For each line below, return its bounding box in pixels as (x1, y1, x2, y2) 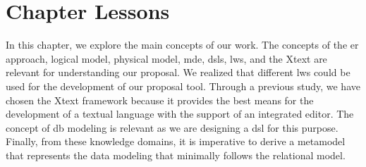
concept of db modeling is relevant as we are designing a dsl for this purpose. (6, 120, 338, 135)
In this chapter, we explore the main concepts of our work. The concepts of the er (6, 37, 359, 52)
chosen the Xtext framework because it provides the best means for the (6, 92, 314, 107)
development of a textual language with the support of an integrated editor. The (6, 106, 354, 121)
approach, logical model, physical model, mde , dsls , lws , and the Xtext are (6, 51, 327, 66)
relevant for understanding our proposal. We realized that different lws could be (6, 65, 350, 80)
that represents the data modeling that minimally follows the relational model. (6, 147, 346, 162)
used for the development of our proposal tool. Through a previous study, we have (6, 78, 360, 93)
